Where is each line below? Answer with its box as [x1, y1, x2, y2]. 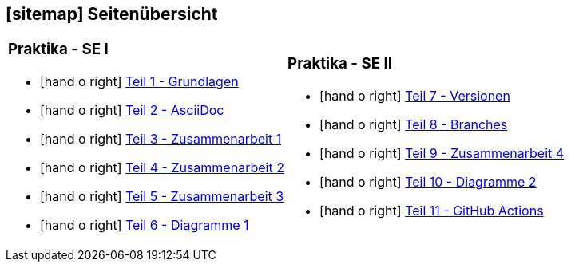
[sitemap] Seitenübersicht [6, 4, 218, 24]
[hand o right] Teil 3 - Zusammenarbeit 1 [40, 131, 282, 148]
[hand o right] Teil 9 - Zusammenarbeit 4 [319, 145, 565, 162]
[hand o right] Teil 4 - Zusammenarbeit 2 [40, 160, 284, 176]
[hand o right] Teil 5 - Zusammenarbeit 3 [40, 188, 284, 205]
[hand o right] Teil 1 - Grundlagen [40, 73, 239, 90]
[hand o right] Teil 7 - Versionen [319, 88, 510, 104]
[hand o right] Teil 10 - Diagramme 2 [319, 174, 537, 191]
